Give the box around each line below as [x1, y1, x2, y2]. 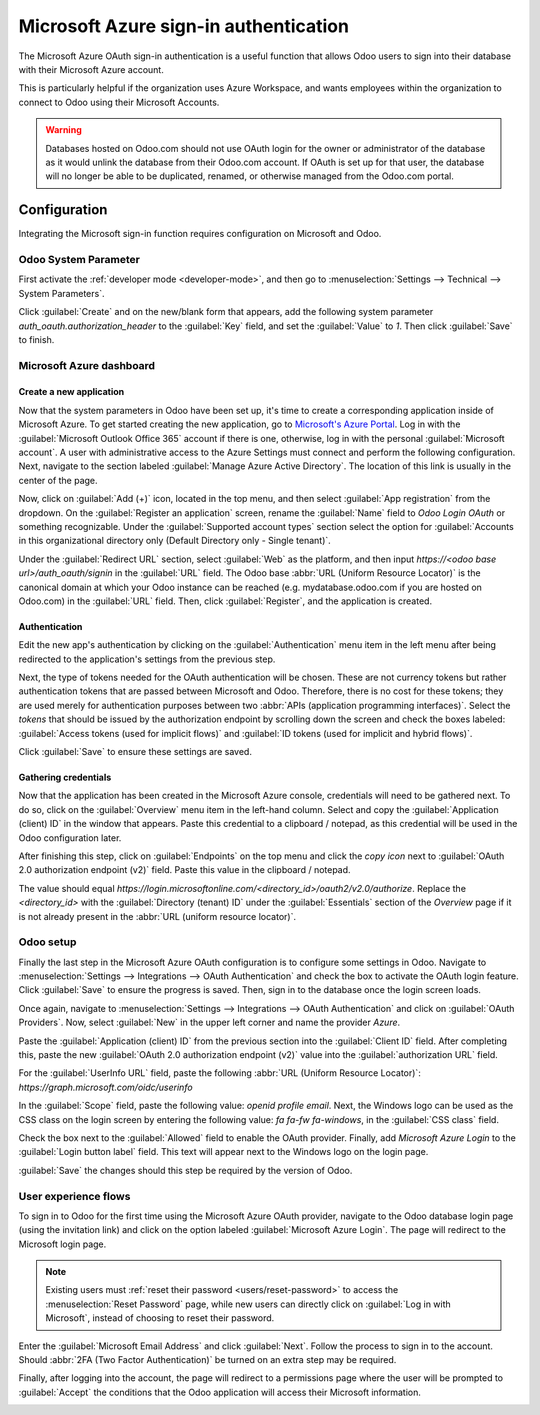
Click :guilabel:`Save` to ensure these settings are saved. [18, 746, 252, 758]
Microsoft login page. [18, 1238, 107, 1250]
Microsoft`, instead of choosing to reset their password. [45, 1312, 275, 1324]
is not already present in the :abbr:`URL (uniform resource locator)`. [18, 910, 297, 922]
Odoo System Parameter [18, 252, 140, 266]
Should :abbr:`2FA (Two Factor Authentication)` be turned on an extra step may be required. [18, 1354, 397, 1366]
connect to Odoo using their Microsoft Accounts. [18, 96, 220, 108]
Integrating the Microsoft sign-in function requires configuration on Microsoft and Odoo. [18, 228, 382, 240]
